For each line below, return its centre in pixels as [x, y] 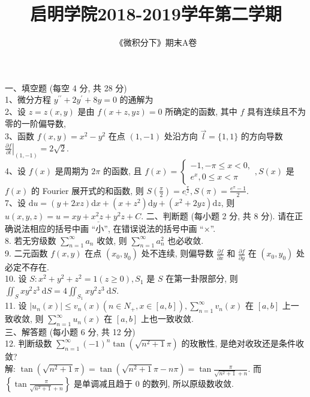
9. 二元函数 [26, 253]
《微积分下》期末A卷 [156, 42]
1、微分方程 [28, 99]
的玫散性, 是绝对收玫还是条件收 [243, 343]
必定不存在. [27, 266]
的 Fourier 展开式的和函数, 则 [88, 190]
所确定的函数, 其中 [201, 111]
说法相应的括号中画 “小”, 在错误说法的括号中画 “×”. [114, 228]
